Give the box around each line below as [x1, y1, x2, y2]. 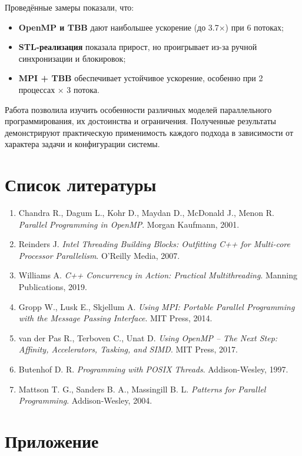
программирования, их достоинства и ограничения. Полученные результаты [5, 115, 276, 127]
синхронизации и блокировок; [18, 52, 126, 64]
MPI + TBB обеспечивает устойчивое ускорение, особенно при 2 [18, 72, 263, 84]
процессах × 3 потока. [18, 83, 99, 95]
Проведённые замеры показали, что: [5, 1, 134, 13]
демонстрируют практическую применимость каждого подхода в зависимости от [5, 126, 294, 138]
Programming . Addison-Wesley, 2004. [18, 394, 152, 407]
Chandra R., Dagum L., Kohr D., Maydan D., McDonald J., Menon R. [18, 207, 274, 219]
